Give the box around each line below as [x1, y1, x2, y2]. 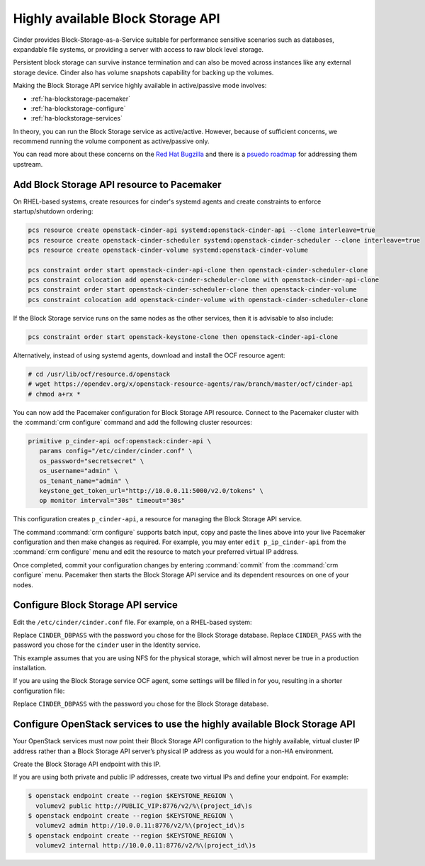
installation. [13, 664, 47, 672]
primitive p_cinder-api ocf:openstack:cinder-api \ [28, 437, 212, 445]
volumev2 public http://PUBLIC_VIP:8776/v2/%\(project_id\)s [35, 801, 253, 810]
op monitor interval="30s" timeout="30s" [39, 496, 186, 505]
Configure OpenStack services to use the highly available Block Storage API [13, 718, 356, 731]
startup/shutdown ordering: [13, 207, 93, 216]
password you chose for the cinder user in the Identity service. [13, 640, 201, 649]
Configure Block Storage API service [13, 599, 178, 611]
